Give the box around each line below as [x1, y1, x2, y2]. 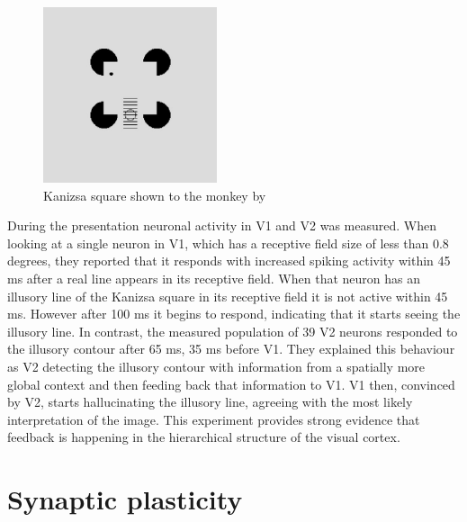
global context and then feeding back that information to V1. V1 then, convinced [7, 374, 455, 393]
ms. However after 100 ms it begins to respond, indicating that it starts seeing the [7, 304, 461, 323]
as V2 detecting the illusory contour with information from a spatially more [7, 356, 426, 375]
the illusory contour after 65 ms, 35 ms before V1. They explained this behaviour [7, 339, 455, 358]
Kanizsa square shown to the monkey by [43, 185, 266, 204]
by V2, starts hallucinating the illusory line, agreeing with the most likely [7, 392, 413, 411]
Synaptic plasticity [7, 481, 243, 517]
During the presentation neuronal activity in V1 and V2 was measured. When [7, 216, 436, 235]
